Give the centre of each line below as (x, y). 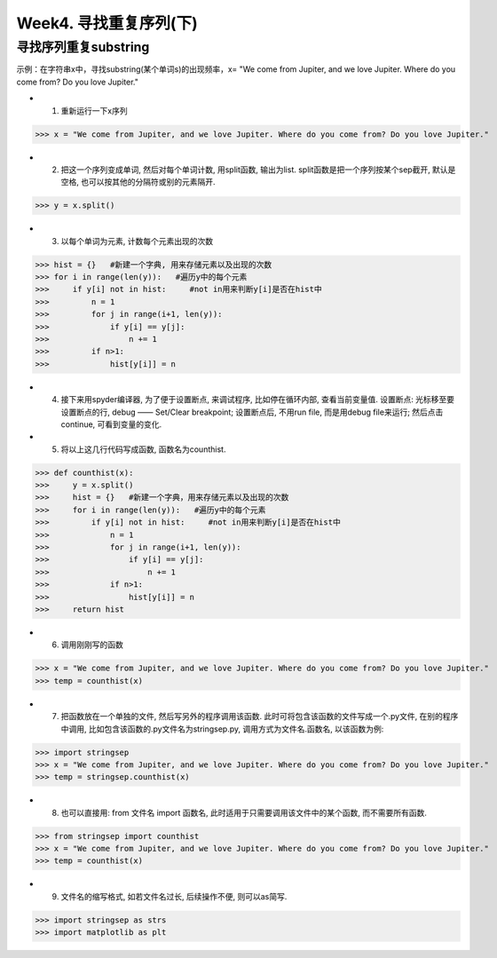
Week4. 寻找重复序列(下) (107, 23)
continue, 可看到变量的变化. (111, 424)
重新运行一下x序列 (94, 110)
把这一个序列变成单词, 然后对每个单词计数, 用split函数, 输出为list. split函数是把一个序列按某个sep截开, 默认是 (258, 170)
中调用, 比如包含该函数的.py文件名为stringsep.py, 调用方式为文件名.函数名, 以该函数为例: (222, 729)
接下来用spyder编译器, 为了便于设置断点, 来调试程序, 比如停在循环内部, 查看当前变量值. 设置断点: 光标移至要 (258, 400)
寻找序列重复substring (83, 47)
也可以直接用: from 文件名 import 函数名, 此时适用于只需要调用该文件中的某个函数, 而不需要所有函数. (244, 812)
